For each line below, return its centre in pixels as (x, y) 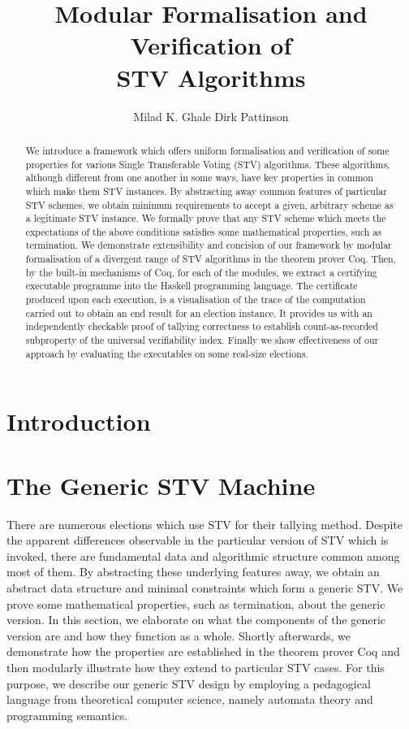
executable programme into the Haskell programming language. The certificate (192, 286)
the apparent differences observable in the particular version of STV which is (198, 540)
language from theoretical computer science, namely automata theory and (190, 699)
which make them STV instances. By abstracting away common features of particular (206, 191)
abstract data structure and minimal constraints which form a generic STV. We (205, 588)
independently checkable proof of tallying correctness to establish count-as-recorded (202, 326)
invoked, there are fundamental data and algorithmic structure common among (203, 555)
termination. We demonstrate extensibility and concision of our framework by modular (209, 245)
